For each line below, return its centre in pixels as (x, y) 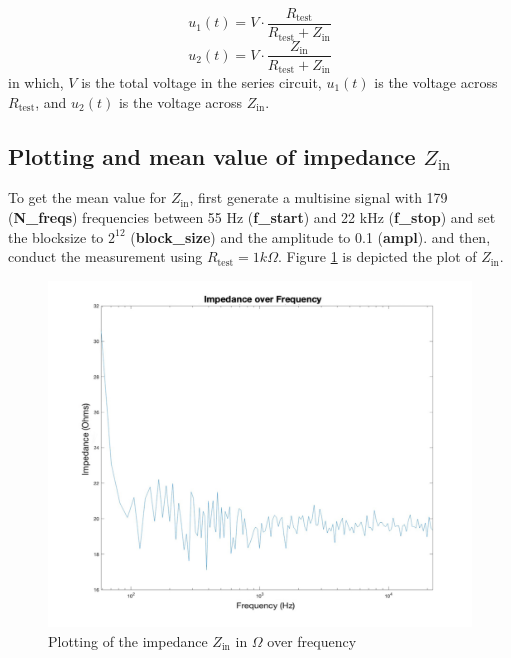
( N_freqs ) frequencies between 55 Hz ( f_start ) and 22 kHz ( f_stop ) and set (252, 217)
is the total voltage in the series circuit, (201, 82)
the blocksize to (56, 236)
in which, (36, 82)
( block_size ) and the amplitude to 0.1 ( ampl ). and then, (310, 236)
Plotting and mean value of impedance (212, 155)
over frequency (312, 640)
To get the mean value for (87, 197)
